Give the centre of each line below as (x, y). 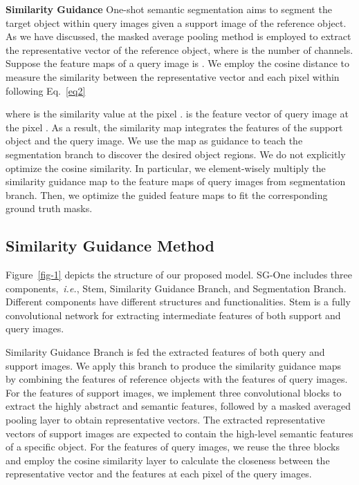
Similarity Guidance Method (110, 246)
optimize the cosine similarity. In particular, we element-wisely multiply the (166, 168)
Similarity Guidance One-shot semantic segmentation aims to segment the (169, 9)
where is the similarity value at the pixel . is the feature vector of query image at (177, 114)
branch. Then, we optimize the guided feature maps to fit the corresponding (167, 194)
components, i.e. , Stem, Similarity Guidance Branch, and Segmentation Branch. (176, 288)
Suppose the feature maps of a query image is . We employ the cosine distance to (178, 63)
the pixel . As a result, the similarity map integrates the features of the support (174, 127)
